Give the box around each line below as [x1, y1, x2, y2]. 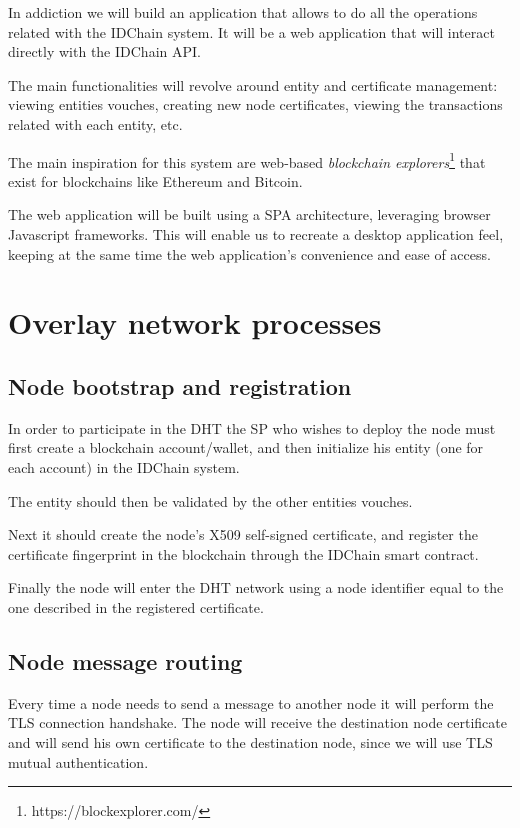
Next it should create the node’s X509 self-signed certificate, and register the [8, 524, 478, 545]
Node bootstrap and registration [8, 370, 352, 401]
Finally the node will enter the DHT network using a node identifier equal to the [8, 577, 504, 598]
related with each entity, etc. [8, 113, 183, 134]
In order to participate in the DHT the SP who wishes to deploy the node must [8, 417, 496, 438]
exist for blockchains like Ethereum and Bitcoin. [8, 170, 303, 191]
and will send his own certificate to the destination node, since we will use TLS [8, 731, 493, 752]
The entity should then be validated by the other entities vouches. [8, 490, 413, 511]
